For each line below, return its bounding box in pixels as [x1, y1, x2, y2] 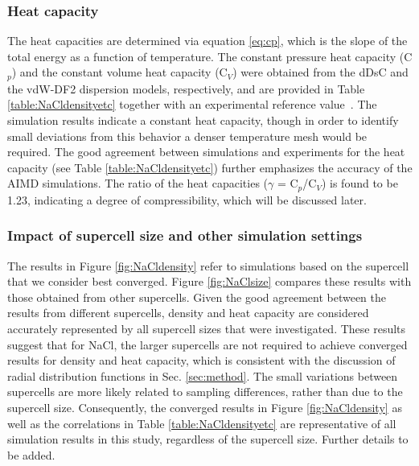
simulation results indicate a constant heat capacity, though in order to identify [7, 112, 399, 129]
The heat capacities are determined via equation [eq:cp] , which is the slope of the [7, 32, 408, 49]
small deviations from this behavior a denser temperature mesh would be [7, 127, 368, 144]
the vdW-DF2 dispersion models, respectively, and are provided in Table [7, 80, 365, 97]
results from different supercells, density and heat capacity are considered [7, 304, 369, 321]
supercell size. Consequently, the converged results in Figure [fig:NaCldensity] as [7, 399, 402, 416]
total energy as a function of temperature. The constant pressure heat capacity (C [7, 47, 413, 64]
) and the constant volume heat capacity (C [11, 64, 228, 80]
